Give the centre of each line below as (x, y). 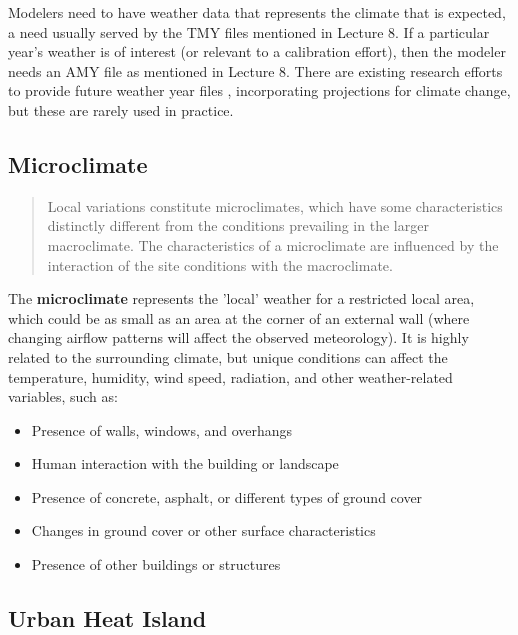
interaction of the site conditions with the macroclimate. (220, 264)
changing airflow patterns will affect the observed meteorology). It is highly (238, 337)
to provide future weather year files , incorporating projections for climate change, (259, 90)
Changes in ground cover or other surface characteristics (203, 530)
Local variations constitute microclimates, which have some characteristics (275, 205)
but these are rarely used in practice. (121, 109)
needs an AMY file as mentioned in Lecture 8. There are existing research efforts (255, 70)
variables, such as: (63, 396)
